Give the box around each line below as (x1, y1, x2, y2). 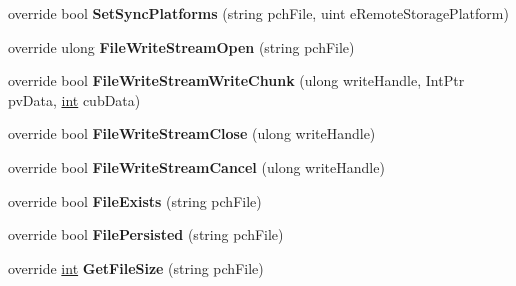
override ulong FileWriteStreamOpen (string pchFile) (8, 36, 355, 57)
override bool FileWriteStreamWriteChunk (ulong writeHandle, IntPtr (8, 70, 465, 91)
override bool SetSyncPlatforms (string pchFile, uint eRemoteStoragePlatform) (8, 3, 509, 23)
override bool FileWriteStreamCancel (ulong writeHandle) (8, 156, 385, 177)
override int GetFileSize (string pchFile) (8, 257, 264, 278)
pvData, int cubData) (8, 89, 141, 110)
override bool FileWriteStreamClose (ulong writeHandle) (8, 123, 376, 144)
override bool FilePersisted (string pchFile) (8, 224, 284, 245)
